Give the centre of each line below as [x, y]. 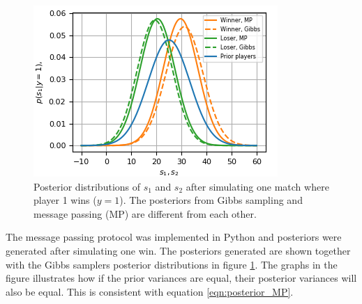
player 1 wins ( [65, 200]
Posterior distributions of [87, 186]
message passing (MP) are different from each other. [145, 213]
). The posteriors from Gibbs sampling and [211, 200]
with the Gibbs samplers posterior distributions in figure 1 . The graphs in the [172, 264]
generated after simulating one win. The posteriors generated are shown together [178, 250]
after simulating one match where [257, 186]
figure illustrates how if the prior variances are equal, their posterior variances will [181, 278]
